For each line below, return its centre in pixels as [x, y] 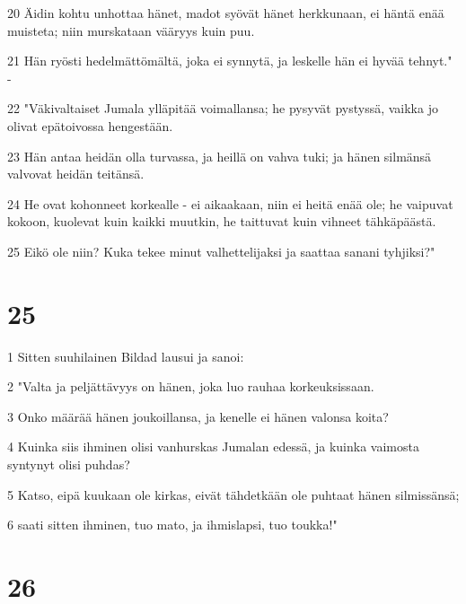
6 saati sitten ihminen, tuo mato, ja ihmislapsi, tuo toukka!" [172, 525]
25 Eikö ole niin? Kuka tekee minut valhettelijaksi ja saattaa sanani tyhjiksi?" [221, 251]
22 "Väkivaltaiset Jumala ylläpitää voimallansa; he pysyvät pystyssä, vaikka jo [223, 108]
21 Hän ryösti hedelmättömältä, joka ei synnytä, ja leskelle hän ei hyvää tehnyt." [230, 61]
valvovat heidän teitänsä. [76, 174]
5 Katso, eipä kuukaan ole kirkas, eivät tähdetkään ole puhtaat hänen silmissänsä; [233, 494]
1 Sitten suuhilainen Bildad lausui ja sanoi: [126, 356]
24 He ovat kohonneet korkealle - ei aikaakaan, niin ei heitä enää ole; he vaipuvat [230, 203]
